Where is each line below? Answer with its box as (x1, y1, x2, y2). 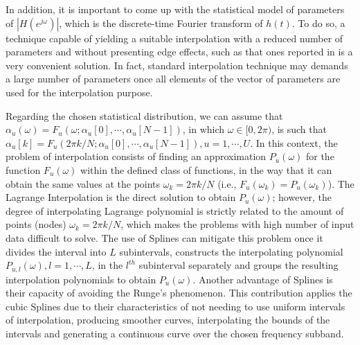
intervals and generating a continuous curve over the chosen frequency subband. (6, 326, 344, 340)
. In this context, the (250, 135, 338, 150)
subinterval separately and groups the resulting (138, 258, 339, 272)
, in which (182, 122, 225, 136)
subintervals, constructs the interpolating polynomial (119, 244, 343, 258)
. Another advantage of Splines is (192, 272, 333, 286)
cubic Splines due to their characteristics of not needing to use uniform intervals (6, 299, 345, 313)
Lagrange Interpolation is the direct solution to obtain (6, 190, 236, 204)
